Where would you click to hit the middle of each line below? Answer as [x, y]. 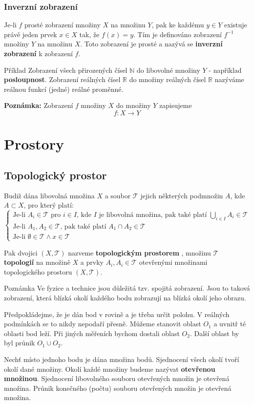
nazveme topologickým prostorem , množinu [139, 252]
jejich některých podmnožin [182, 195]
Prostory [34, 144]
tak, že [89, 34]
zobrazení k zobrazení [38, 53]
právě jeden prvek [31, 34]
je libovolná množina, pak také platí [153, 215]
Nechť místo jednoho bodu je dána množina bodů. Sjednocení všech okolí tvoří [122, 359]
